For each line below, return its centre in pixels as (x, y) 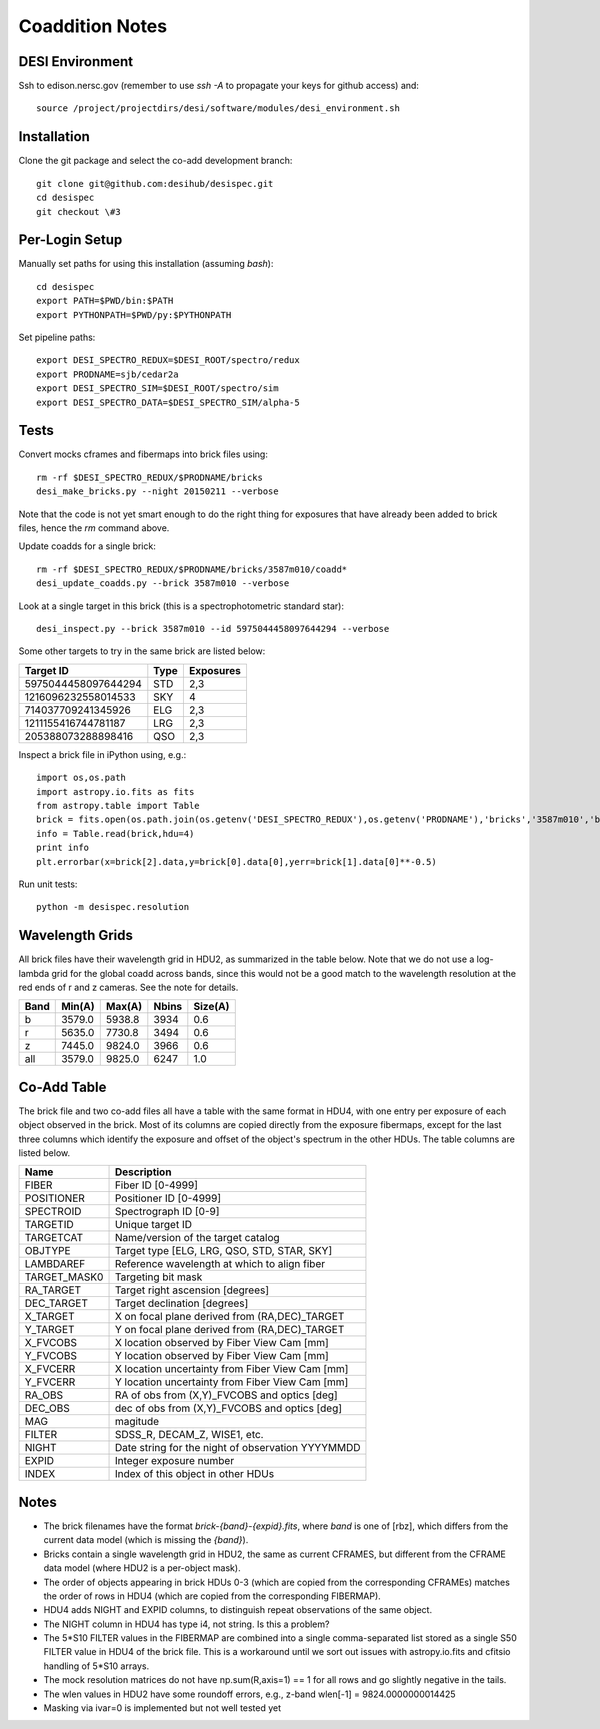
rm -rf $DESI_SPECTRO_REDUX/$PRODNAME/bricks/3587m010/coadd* (192, 569)
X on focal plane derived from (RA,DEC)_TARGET (229, 1317)
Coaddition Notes (93, 26)
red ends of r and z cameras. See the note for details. (128, 987)
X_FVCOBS (51, 1343)
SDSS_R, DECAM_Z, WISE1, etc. (189, 1435)
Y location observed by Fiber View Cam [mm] (221, 1356)
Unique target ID (153, 1225)
